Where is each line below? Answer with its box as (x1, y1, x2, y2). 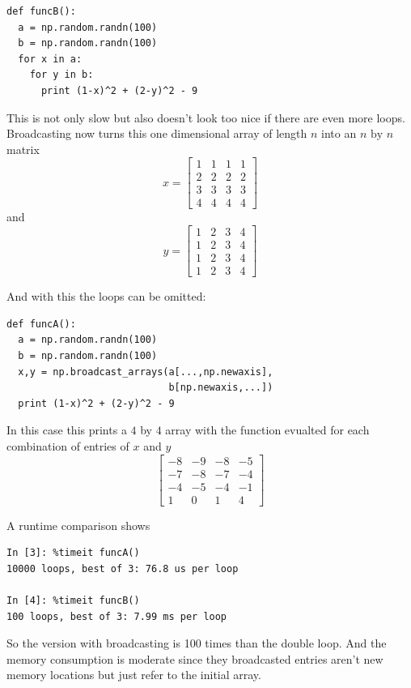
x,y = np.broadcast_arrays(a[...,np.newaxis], (18, 365, 273, 378)
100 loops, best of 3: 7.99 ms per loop (6, 610, 227, 622)
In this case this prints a (6, 421, 127, 438)
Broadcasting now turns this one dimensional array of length (6, 125, 307, 142)
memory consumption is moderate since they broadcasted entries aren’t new (6, 650, 383, 667)
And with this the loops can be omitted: (6, 288, 206, 305)
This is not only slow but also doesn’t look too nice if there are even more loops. (6, 109, 405, 126)
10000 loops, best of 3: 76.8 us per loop (6, 562, 239, 575)
